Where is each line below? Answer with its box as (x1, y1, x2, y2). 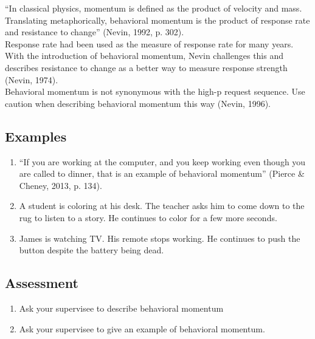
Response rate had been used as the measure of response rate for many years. (5, 37, 294, 50)
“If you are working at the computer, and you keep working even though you (19, 155, 306, 168)
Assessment (5, 273, 78, 292)
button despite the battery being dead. (19, 244, 164, 256)
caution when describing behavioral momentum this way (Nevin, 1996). (5, 97, 271, 109)
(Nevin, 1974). (5, 73, 58, 86)
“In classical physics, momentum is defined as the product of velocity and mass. (5, 2, 302, 14)
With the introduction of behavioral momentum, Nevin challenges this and (5, 49, 283, 62)
